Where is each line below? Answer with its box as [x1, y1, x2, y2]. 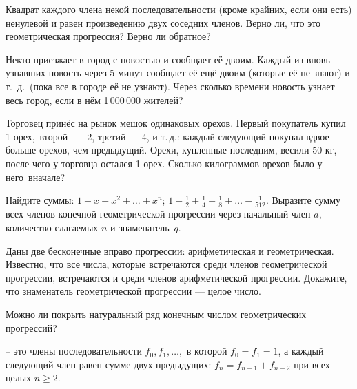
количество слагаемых [6, 220, 99, 235]
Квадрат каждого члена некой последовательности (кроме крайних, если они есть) [6, 2, 352, 16]
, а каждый [278, 344, 324, 358]
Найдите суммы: [6, 193, 74, 207]
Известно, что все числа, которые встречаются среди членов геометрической [6, 257, 327, 271]
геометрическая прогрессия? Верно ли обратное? [6, 29, 211, 43]
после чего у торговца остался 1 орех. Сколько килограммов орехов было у [6, 156, 323, 170]
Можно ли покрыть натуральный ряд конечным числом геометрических [6, 307, 307, 321]
